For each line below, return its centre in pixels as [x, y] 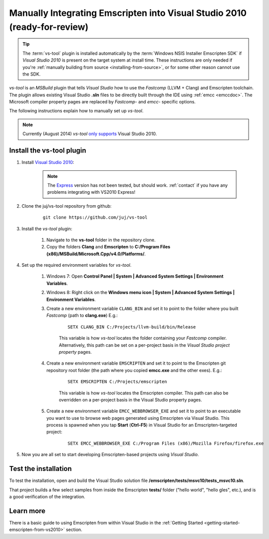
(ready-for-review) [49, 27]
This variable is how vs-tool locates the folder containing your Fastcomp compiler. [143, 338]
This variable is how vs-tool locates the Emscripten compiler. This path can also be [144, 393]
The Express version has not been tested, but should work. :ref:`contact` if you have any [137, 185]
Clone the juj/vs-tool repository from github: [67, 206]
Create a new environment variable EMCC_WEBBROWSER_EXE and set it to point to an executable [143, 411]
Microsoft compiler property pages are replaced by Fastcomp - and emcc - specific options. [102, 102]
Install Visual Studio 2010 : [48, 162]
